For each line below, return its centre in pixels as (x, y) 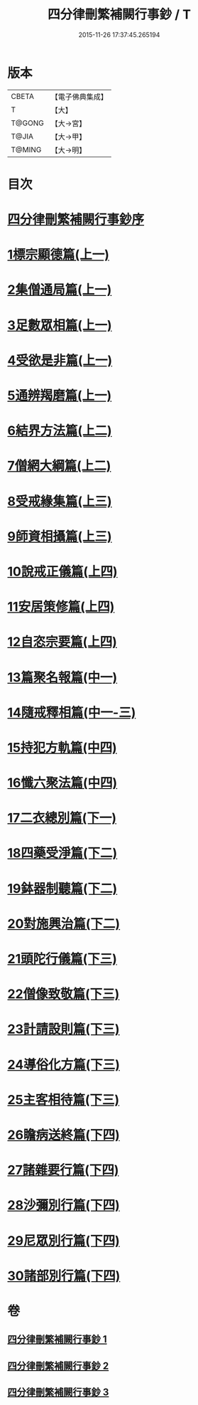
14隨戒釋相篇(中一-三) (72, 712)
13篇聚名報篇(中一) (62, 677)
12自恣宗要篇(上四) (62, 642)
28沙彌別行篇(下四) (64, 1205)
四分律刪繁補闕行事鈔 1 (57, 1339)
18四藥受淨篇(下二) (62, 853)
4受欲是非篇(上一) (60, 360)
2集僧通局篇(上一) (60, 290)
